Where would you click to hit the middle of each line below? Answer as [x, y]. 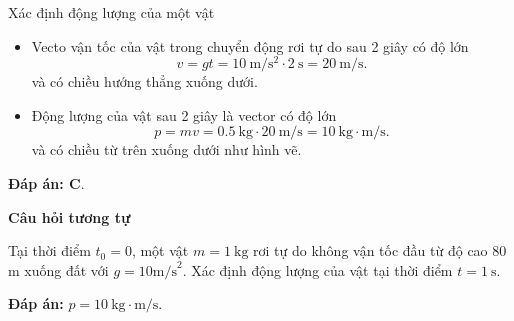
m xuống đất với [58, 269]
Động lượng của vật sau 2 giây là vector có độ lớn [184, 114]
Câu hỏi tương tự [69, 216]
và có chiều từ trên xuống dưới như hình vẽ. [166, 149]
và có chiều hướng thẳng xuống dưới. [144, 81]
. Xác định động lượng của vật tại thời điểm [317, 269]
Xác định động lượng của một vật [111, 12]
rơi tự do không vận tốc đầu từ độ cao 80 [380, 250]
